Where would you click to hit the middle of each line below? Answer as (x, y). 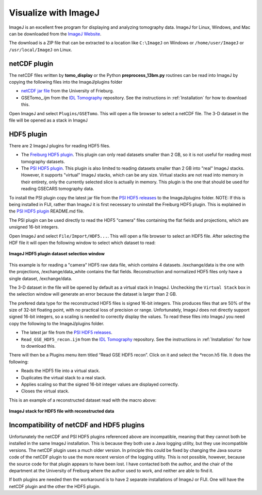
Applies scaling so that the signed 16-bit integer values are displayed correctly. (100, 384)
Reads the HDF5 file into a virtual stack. (61, 371)
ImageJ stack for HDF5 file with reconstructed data (62, 411)
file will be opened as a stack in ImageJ (49, 120)
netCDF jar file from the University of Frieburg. (67, 91)
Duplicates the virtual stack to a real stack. (64, 377)
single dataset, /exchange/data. (41, 278)
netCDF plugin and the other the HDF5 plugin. (55, 486)
